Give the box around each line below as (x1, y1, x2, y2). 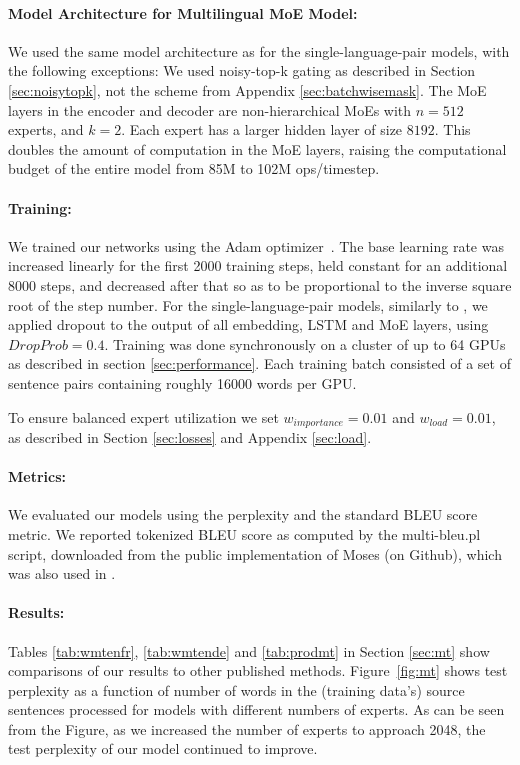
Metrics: (8, 466, 67, 487)
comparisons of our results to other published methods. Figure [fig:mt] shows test (8, 660, 508, 681)
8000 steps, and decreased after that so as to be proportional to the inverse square (8, 274, 512, 295)
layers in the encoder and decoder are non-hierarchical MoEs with (8, 99, 412, 120)
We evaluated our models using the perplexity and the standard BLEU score (8, 504, 478, 525)
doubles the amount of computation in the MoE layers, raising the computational (8, 138, 507, 159)
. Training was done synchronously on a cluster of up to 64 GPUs (104, 333, 506, 354)
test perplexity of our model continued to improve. (8, 738, 318, 759)
